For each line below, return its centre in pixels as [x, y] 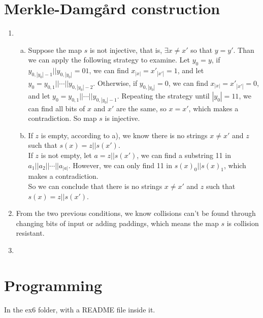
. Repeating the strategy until [163, 95]
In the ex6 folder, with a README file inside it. [80, 309]
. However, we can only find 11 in [120, 165]
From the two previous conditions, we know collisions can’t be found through [136, 213]
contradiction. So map [62, 118]
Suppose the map [55, 50]
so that [202, 50]
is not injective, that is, [126, 50]
